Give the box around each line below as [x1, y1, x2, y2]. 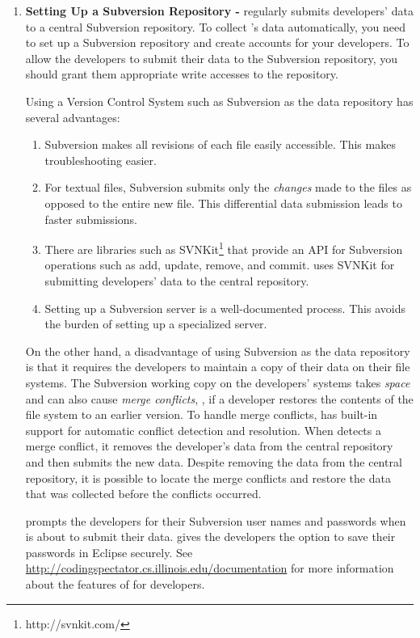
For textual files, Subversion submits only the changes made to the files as [44, 179, 412, 196]
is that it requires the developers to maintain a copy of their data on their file [25, 358, 410, 375]
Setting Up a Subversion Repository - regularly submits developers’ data [25, 2, 414, 19]
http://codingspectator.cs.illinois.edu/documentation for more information [25, 560, 394, 577]
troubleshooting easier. [44, 151, 157, 168]
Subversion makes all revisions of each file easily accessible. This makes [44, 136, 396, 153]
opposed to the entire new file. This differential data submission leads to [44, 194, 402, 211]
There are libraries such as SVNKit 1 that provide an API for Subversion [44, 239, 403, 257]
